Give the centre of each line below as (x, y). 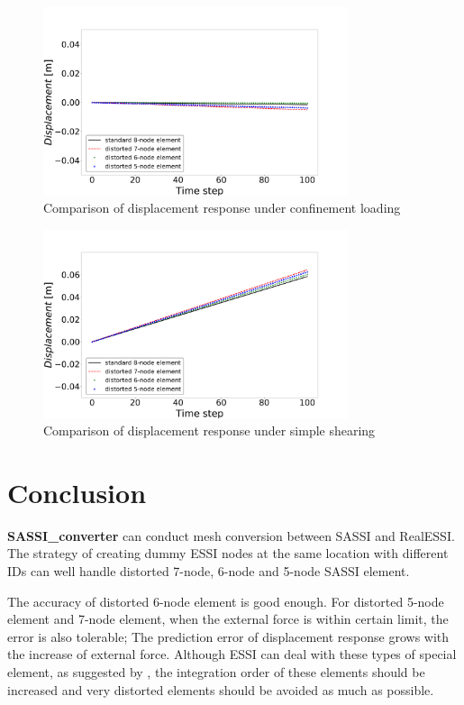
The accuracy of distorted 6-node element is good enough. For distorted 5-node (226, 601)
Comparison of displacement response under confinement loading (222, 208)
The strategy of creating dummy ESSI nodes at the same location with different (228, 553)
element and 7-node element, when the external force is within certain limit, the (228, 619)
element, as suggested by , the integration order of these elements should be (216, 672)
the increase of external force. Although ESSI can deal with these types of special (232, 654)
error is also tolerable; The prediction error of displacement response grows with (228, 636)
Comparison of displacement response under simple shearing (209, 430)
